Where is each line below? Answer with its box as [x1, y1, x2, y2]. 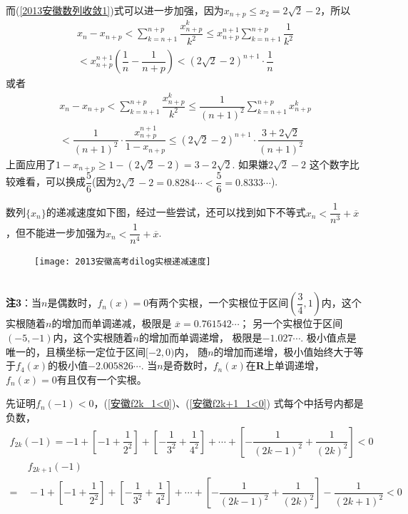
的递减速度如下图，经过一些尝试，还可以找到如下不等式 [46, 205, 306, 220]
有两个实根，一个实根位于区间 [148, 295, 289, 310]
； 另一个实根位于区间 [239, 316, 343, 331]
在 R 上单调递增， [245, 358, 325, 373]
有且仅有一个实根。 [56, 371, 147, 386]
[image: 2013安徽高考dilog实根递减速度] [34, 257, 211, 267]
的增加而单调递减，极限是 [51, 316, 172, 331]
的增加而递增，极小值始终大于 [213, 344, 354, 359]
